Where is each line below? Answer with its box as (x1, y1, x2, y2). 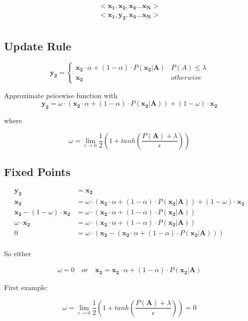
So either (4, 248, 31, 258)
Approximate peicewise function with (4, 90, 118, 100)
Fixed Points (4, 163, 71, 179)
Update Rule (4, 38, 71, 53)
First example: (4, 282, 48, 293)
